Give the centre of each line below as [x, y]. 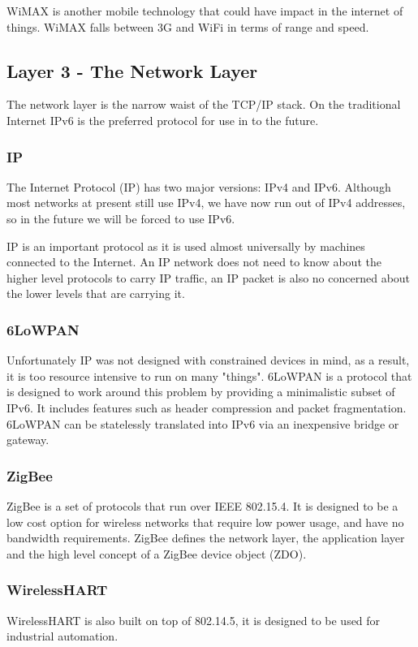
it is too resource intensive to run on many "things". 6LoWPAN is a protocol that [209, 375]
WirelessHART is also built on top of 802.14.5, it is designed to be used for [194, 620]
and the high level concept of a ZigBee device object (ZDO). [157, 553]
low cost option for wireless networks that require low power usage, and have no [205, 522]
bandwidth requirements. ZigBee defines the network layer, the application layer [206, 538]
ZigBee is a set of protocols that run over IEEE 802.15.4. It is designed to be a [203, 505]
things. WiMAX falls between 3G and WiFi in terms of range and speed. [188, 26]
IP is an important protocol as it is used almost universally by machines [186, 246]
